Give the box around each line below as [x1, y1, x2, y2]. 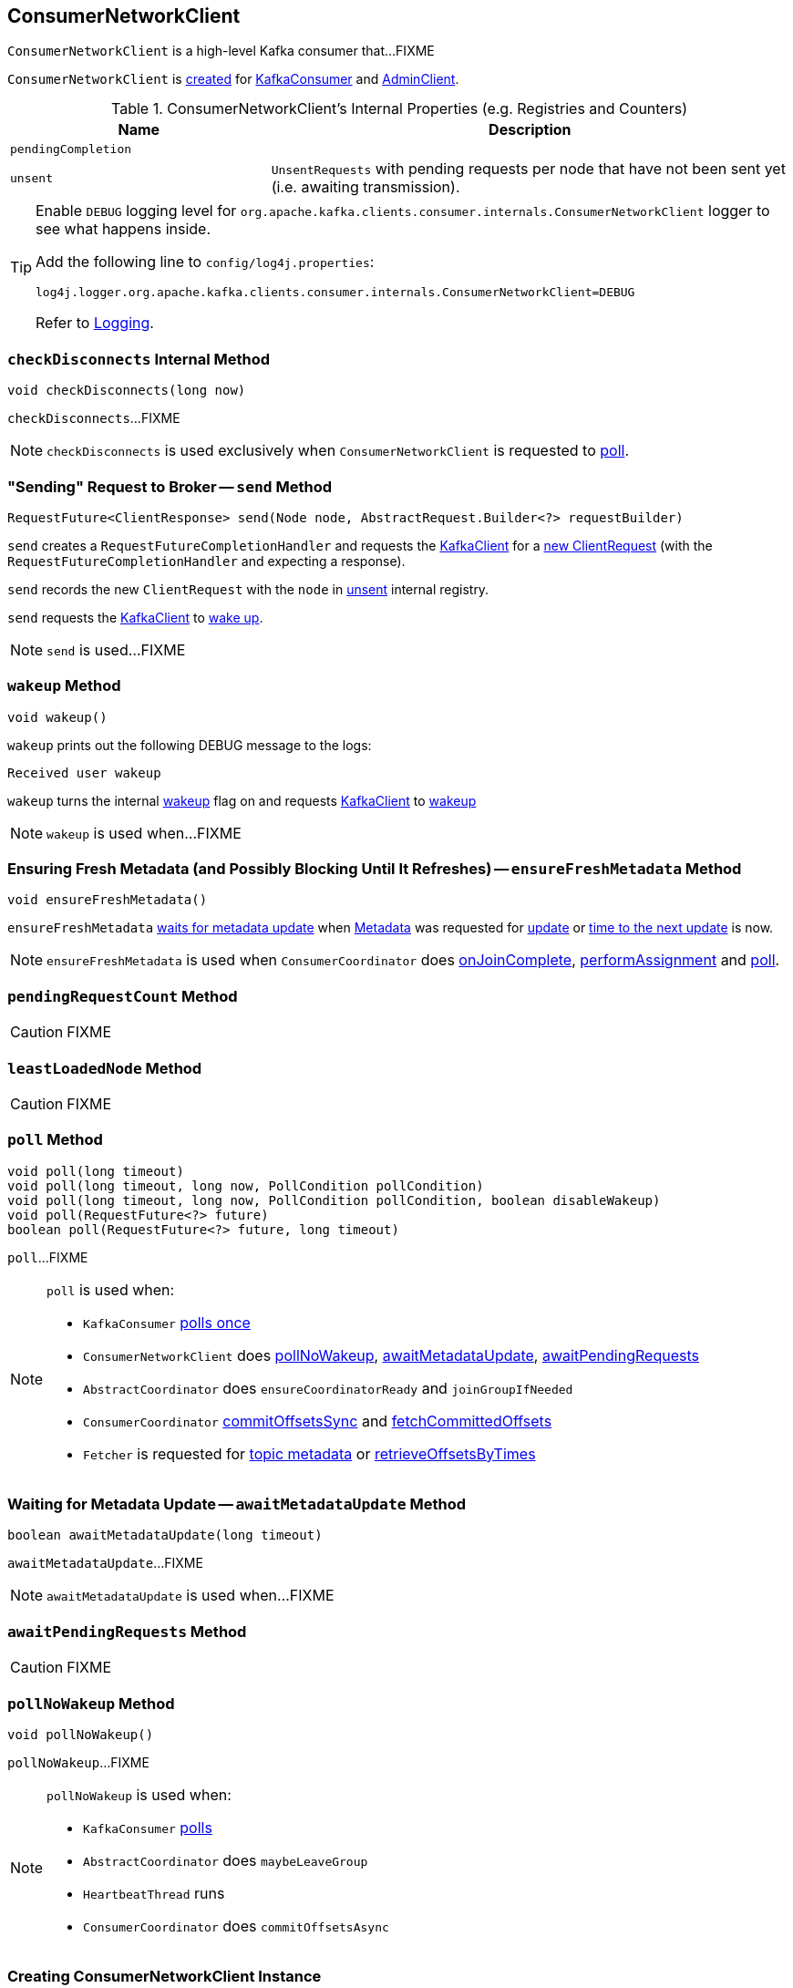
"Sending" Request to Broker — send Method [7, 477, 333, 496]
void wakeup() [7, 709, 108, 725]
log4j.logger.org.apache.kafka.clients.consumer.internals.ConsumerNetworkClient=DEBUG [36, 285, 635, 300]
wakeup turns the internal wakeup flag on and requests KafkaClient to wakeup [7, 792, 477, 809]
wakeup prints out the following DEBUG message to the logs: [7, 736, 372, 753]
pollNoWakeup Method [7, 1694, 175, 1713]
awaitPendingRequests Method [7, 1622, 247, 1641]
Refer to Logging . [36, 314, 154, 333]
